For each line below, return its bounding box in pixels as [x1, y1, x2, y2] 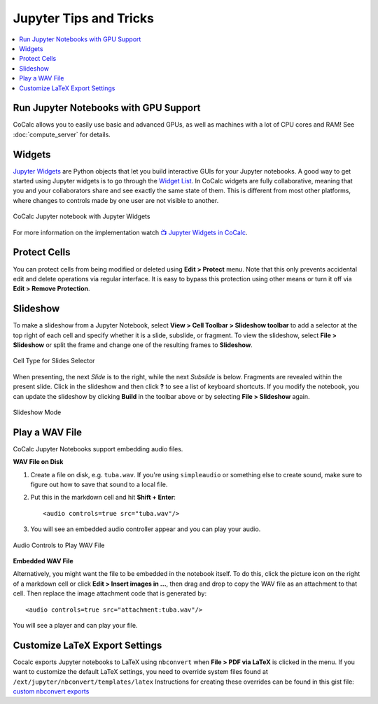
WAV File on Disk [13, 458, 64, 466]
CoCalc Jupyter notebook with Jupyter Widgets [13, 212, 150, 220]
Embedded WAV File [13, 557, 73, 565]
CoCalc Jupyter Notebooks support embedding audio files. [13, 444, 183, 453]
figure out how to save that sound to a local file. [30, 480, 168, 489]
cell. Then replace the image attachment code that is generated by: [13, 589, 206, 598]
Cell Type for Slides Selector [13, 357, 95, 365]
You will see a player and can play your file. [13, 621, 138, 629]
